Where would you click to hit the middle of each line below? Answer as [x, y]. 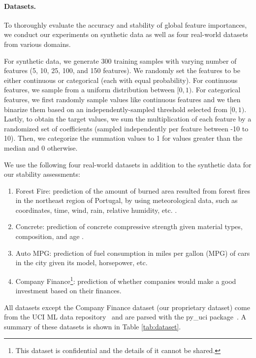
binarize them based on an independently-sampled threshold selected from [116, 109]
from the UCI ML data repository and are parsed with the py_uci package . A [125, 317]
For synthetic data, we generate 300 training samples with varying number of [120, 60]
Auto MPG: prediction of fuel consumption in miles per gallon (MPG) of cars [133, 253]
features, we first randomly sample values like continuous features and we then [122, 99]
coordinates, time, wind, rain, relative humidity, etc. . [96, 210]
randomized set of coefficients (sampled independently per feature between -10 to [126, 128]
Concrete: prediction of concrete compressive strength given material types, [129, 226]
